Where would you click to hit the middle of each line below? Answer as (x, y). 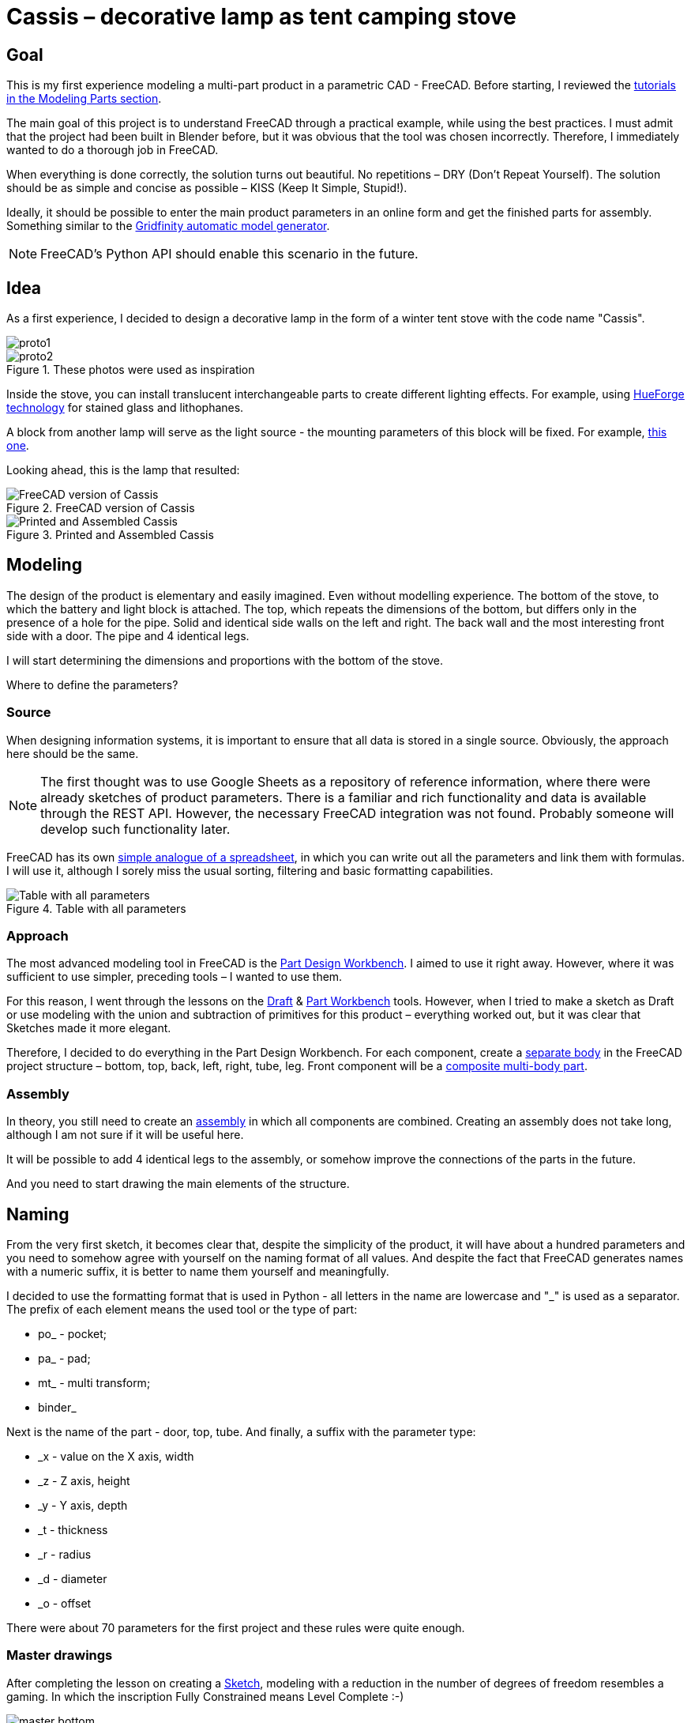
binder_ (57, 1407)
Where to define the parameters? (92, 684)
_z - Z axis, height (84, 1480)
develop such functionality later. (135, 829)
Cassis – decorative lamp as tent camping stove (261, 17)
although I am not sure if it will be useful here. (125, 1135)
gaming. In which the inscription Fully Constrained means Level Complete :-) (205, 1696)
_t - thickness (73, 1529)
